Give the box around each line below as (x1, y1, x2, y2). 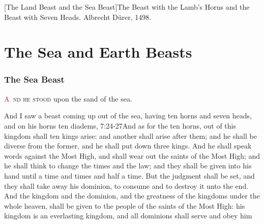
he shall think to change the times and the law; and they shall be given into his (4, 160, 252, 171)
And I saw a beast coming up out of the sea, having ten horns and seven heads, (4, 110, 252, 121)
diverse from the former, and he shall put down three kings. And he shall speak (4, 140, 252, 151)
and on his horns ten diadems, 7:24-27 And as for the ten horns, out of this (4, 120, 237, 131)
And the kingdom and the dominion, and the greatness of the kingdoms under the (4, 190, 260, 201)
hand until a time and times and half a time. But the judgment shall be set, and (4, 170, 255, 181)
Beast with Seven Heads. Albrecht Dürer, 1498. (4, 11, 152, 22)
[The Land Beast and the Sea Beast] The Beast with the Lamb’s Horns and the (4, 2, 250, 12)
